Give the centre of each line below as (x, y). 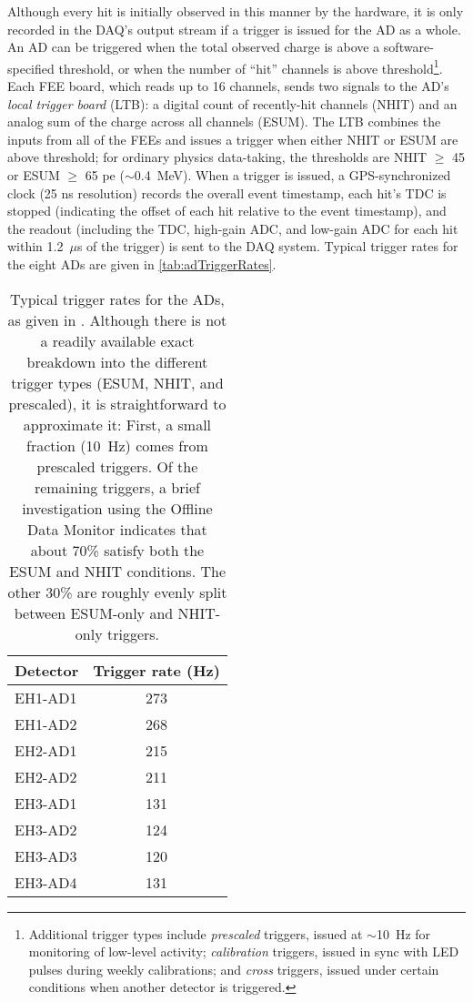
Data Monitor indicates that (117, 529)
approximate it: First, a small (117, 424)
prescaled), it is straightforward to (117, 403)
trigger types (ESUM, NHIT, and (117, 382)
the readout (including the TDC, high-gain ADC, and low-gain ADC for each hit (233, 228)
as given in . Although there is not (117, 319)
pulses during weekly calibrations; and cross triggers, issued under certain (234, 969)
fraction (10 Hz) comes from (117, 445)
